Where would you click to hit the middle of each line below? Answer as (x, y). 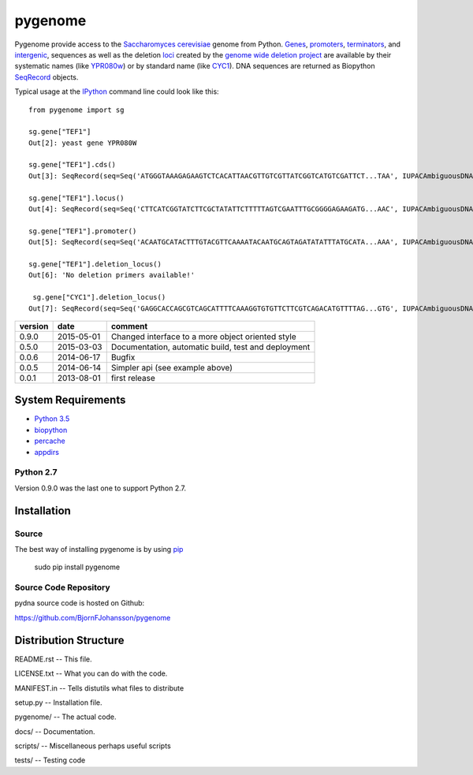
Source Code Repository (62, 587)
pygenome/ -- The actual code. (66, 717)
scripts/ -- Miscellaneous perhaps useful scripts (93, 746)
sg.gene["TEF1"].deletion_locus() (95, 264)
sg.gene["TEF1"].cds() (73, 165)
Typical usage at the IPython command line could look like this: (117, 91)
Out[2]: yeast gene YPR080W (83, 143)
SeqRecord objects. (47, 77)
